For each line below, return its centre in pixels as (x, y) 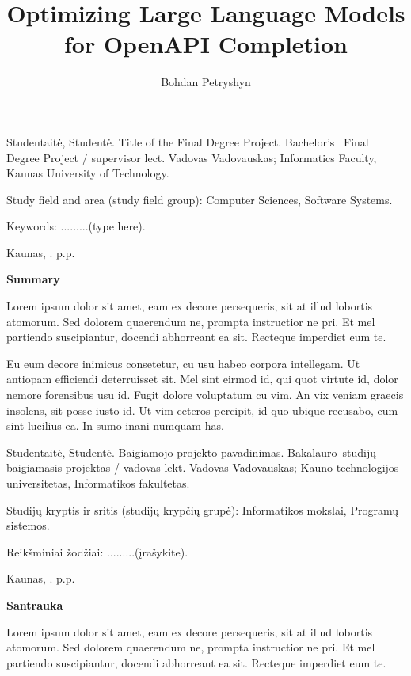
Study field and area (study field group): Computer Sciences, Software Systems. (200, 199)
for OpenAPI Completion (206, 44)
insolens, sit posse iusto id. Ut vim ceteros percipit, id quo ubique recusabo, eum (202, 410)
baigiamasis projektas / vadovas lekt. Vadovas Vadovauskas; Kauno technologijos (203, 467)
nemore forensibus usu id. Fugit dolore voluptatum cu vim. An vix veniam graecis (205, 395)
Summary (33, 279)
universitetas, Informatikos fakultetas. (98, 483)
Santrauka (35, 604)
